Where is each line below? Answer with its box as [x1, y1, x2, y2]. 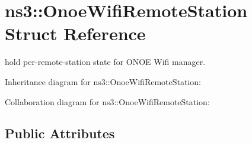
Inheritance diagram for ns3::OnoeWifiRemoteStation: [5, 75, 201, 87]
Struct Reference [5, 21, 146, 45]
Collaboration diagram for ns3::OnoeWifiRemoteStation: [5, 95, 210, 108]
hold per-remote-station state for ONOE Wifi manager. [5, 56, 206, 68]
